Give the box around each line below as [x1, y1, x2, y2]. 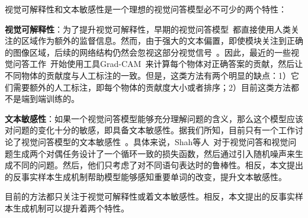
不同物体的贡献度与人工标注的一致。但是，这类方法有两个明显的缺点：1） [5, 69, 291, 81]
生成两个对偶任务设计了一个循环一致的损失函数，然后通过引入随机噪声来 [12, 147, 295, 159]
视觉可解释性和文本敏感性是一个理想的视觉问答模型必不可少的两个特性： [5, 3, 287, 15]
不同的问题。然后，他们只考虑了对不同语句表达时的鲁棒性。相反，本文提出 [12, 159, 303, 171]
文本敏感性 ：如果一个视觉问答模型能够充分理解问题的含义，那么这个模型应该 [5, 112, 303, 124]
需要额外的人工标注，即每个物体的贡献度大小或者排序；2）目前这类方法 [12, 81, 291, 93]
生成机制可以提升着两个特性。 [12, 201, 129, 214]
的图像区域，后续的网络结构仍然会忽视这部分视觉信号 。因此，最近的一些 [5, 46, 291, 58]
